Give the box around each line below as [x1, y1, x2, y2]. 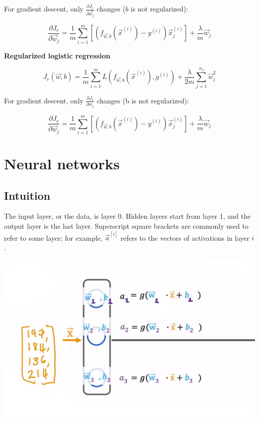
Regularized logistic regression [4, 50, 111, 60]
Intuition [4, 187, 50, 203]
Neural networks [4, 153, 120, 174]
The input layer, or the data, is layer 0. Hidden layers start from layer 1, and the [4, 211, 251, 221]
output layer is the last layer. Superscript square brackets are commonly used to [4, 221, 249, 231]
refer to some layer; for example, [4, 232, 103, 243]
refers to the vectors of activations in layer [121, 232, 250, 243]
